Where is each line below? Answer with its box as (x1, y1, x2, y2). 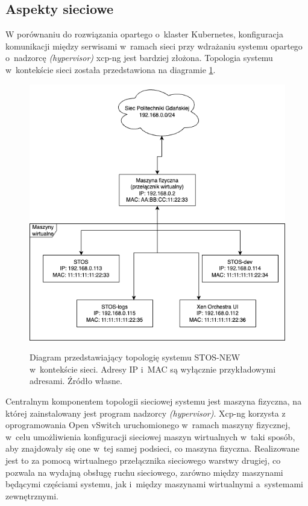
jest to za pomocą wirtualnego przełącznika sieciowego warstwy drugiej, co (5, 453, 281, 466)
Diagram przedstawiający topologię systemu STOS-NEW (30, 351, 240, 363)
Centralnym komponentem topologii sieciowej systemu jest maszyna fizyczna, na (5, 394, 302, 407)
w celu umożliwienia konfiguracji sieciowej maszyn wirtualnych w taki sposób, (5, 430, 295, 443)
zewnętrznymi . (5, 489, 58, 502)
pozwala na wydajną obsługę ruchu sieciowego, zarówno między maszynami (5, 466, 283, 478)
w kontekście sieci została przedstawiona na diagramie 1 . (5, 63, 216, 75)
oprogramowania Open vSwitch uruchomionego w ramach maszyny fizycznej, (5, 418, 291, 431)
